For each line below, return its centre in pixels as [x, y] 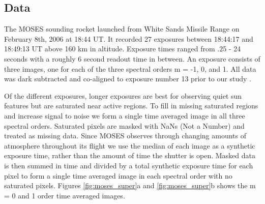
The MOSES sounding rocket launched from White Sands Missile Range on [122, 29]
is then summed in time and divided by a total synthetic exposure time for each [129, 165]
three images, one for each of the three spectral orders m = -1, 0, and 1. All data [130, 68]
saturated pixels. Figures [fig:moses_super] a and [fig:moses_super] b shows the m [130, 185]
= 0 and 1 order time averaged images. [65, 195]
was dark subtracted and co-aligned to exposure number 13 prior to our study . [128, 79]
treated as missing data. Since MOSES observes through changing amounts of [125, 136]
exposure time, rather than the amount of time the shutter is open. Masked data [130, 155]
